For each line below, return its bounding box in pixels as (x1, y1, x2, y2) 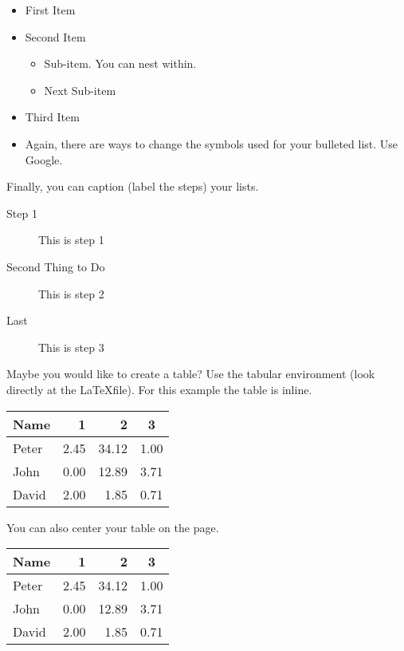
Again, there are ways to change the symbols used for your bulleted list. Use (25, 135, 398, 152)
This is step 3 (38, 338, 104, 355)
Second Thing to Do (6, 258, 105, 274)
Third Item (25, 108, 80, 125)
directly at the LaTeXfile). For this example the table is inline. (6, 381, 312, 397)
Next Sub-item (44, 81, 116, 98)
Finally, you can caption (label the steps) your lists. (6, 178, 259, 195)
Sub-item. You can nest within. (44, 55, 197, 72)
